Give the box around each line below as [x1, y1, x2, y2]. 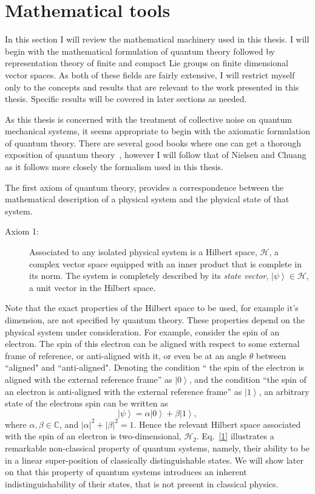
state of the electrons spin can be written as [5, 397, 168, 410]
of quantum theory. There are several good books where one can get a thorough [5, 136, 302, 149]
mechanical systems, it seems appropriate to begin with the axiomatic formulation [5, 125, 310, 137]
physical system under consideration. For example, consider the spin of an [5, 325, 280, 338]
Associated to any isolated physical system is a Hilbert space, [29, 245, 257, 258]
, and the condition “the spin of [189, 372, 307, 385]
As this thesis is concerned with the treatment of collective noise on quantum [5, 112, 292, 125]
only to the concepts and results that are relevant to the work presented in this [5, 80, 299, 93]
